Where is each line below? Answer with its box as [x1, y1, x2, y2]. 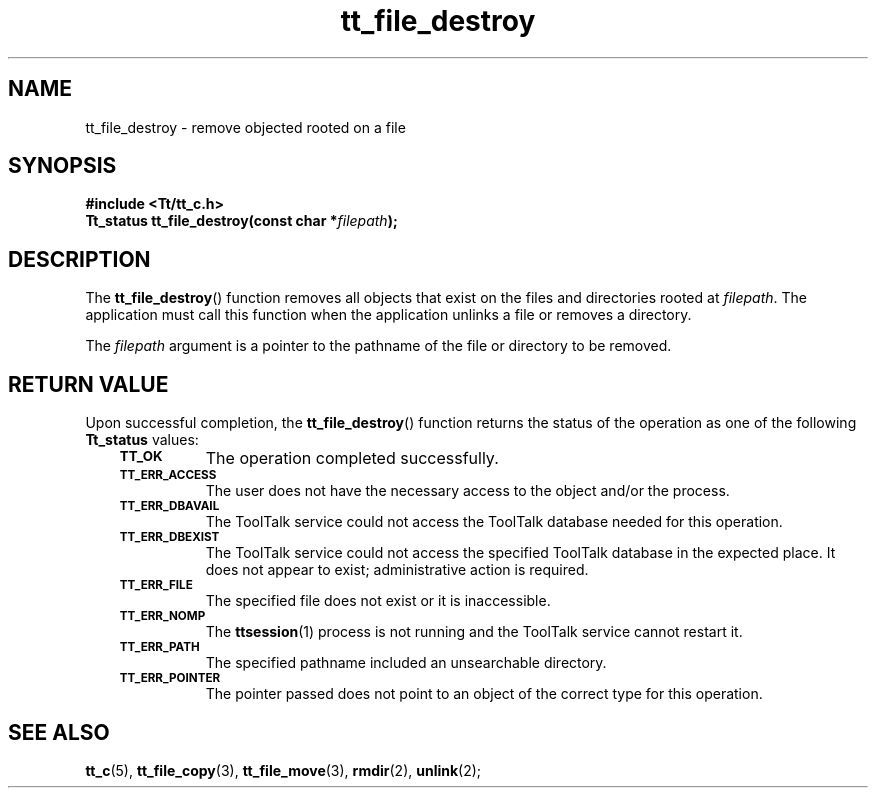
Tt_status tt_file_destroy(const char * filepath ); [85, 212, 398, 230]
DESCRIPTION [8, 246, 151, 272]
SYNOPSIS [8, 153, 117, 179]
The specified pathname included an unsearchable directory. [205, 654, 607, 672]
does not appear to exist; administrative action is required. [205, 561, 589, 579]
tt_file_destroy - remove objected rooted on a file [85, 118, 406, 136]
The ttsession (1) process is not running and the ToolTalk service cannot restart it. [205, 623, 743, 641]
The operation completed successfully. [205, 448, 499, 469]
